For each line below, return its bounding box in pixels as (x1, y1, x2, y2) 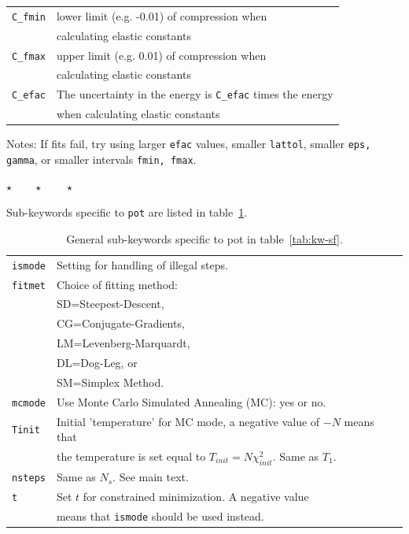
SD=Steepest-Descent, (56, 295, 164, 312)
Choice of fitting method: (56, 276, 178, 292)
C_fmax (12, 50, 46, 62)
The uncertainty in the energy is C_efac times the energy (56, 86, 333, 102)
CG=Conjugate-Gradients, (56, 315, 185, 332)
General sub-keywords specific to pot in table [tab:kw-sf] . (66, 230, 343, 247)
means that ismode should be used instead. (56, 507, 264, 524)
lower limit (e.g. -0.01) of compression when (56, 7, 267, 24)
